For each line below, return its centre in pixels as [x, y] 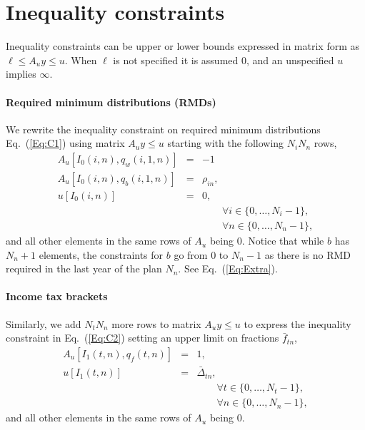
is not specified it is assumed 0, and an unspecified [224, 60]
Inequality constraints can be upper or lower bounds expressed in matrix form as [183, 46]
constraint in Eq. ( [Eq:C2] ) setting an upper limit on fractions [142, 338]
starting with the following [226, 143]
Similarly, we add [44, 323]
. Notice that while [283, 241]
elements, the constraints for [101, 254]
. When [81, 60]
